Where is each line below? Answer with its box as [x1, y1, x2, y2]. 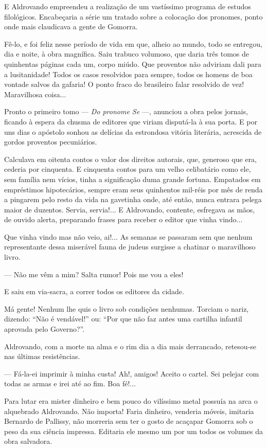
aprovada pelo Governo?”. [4, 324, 85, 334]
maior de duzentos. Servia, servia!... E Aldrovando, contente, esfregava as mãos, [4, 204, 255, 214]
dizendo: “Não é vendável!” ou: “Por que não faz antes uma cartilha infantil [4, 313, 242, 324]
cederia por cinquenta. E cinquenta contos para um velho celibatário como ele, [4, 164, 251, 174]
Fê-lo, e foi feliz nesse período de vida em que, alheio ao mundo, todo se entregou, [4, 38, 262, 49]
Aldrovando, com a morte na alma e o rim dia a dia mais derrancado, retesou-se [4, 341, 257, 351]
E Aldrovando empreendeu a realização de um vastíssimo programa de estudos [4, 1, 251, 11]
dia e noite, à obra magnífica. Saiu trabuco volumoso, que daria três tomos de [4, 48, 249, 59]
